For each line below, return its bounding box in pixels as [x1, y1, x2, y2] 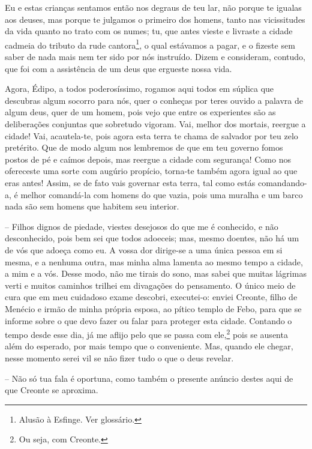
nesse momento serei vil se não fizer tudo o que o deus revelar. [5, 351, 234, 364]
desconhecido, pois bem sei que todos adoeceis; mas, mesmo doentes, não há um [5, 232, 299, 244]
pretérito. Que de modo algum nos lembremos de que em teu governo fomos [5, 141, 283, 154]
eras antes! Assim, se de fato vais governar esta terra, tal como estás [5, 176, 256, 188]
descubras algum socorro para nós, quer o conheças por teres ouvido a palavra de [5, 94, 303, 106]
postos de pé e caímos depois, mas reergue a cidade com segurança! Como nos [5, 152, 291, 165]
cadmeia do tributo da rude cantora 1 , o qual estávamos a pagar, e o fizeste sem [5, 37, 295, 51]
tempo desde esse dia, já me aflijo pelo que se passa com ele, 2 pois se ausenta [5, 327, 288, 340]
